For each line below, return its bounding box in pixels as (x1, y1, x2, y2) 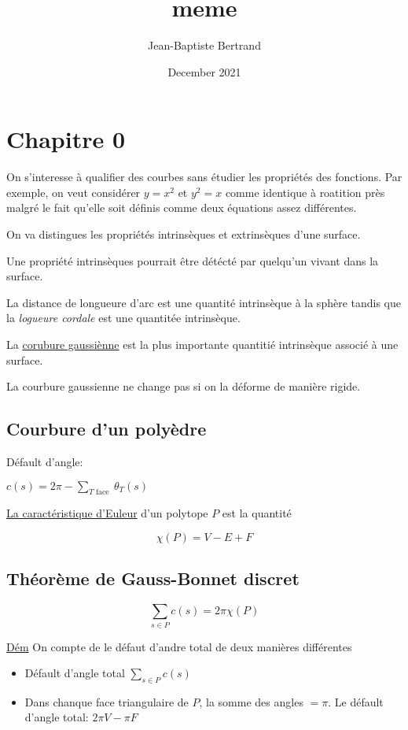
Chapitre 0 (6, 123, 126, 155)
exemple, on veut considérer (6, 183, 141, 200)
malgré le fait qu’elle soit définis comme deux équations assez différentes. (6, 199, 357, 216)
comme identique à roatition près (225, 183, 385, 200)
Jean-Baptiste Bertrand (148, 37, 261, 54)
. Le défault (328, 693, 384, 710)
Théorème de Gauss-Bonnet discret (6, 566, 300, 591)
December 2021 (167, 63, 241, 80)
